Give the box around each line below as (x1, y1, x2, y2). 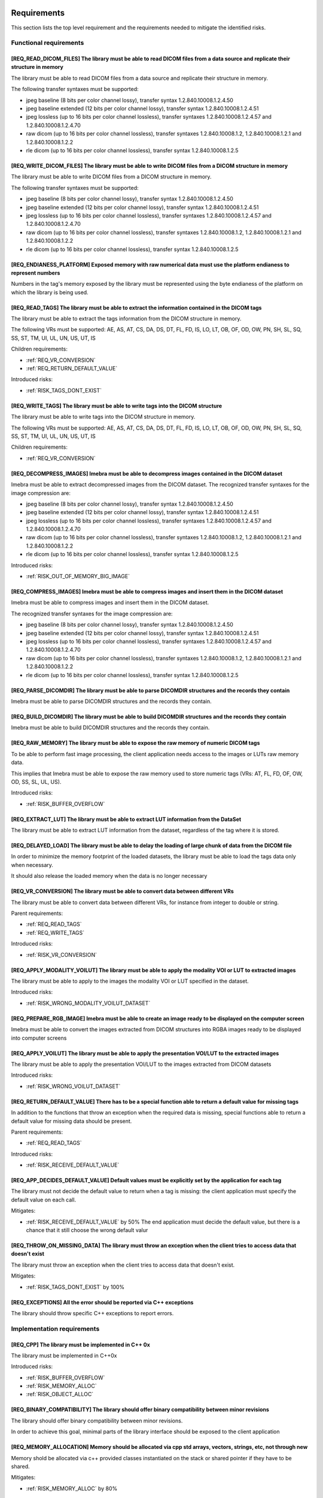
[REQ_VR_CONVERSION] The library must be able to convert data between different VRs (11, 887, 234, 895)
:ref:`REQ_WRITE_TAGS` (26, 929, 85, 936)
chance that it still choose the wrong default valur (26, 1227, 148, 1234)
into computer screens (11, 1034, 67, 1041)
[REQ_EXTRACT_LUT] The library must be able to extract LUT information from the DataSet (11, 816, 242, 823)
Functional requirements (11, 39, 84, 47)
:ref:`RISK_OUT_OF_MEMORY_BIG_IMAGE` (26, 573, 130, 580)
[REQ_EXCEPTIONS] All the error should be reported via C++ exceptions (11, 1298, 194, 1306)
